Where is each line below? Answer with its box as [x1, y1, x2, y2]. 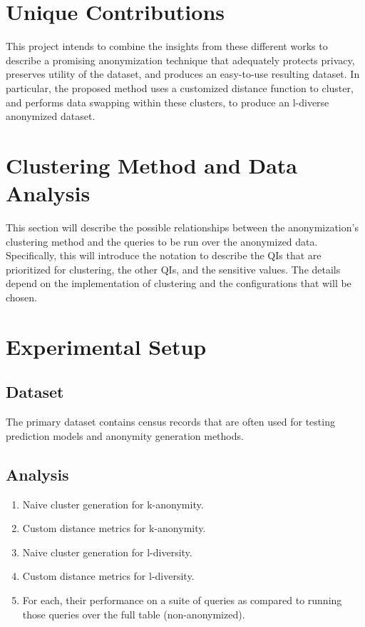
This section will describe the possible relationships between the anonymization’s [6, 220, 359, 234]
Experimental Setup [6, 331, 207, 361]
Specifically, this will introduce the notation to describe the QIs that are [6, 248, 322, 263]
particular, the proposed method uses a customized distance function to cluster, [6, 80, 354, 95]
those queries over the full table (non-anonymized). [22, 606, 245, 621]
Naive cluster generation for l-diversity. [22, 544, 192, 559]
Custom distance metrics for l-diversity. [22, 568, 195, 583]
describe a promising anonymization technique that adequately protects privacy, [6, 52, 355, 67]
